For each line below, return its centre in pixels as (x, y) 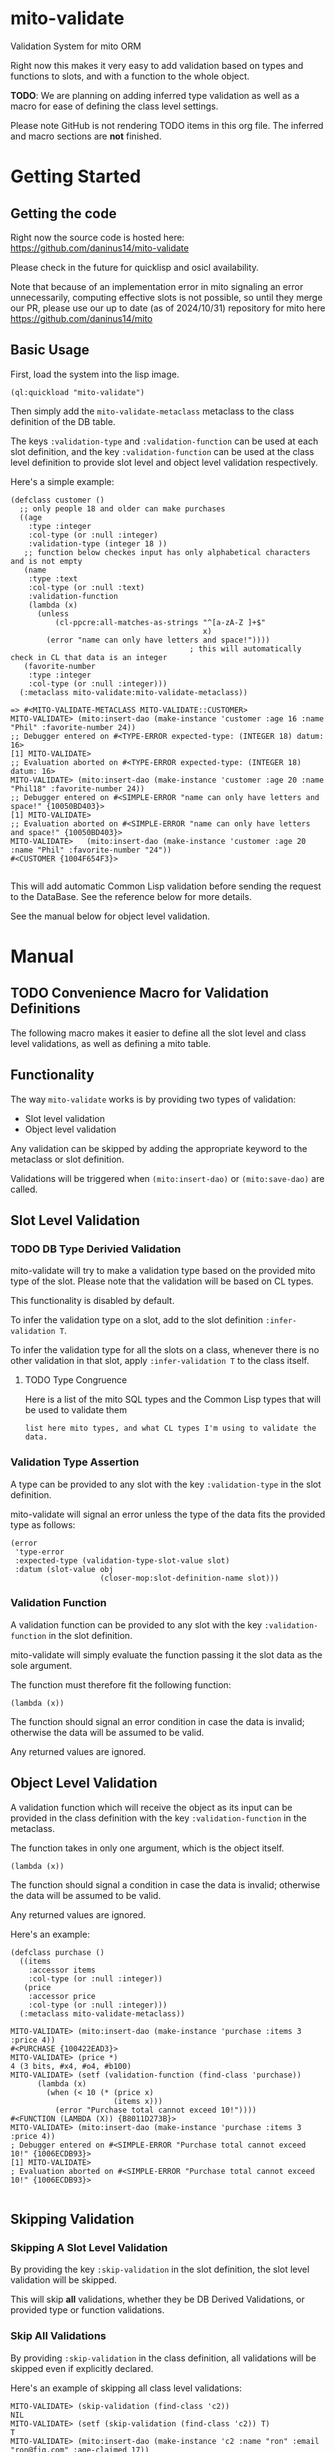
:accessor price (62, 1996)
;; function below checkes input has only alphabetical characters (167, 552)
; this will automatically (245, 648)
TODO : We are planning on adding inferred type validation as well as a (155, 95)
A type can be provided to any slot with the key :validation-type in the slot (166, 1484)
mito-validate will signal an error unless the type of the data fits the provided (168, 1514)
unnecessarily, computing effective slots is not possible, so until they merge (166, 297)
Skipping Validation (72, 2219)
